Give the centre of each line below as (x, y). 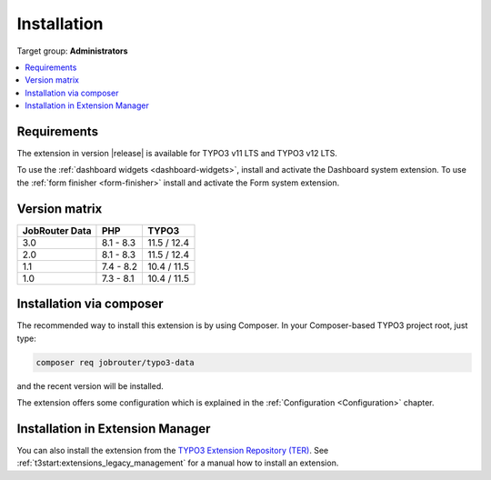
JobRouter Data (57, 230)
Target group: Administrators (72, 51)
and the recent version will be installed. (90, 385)
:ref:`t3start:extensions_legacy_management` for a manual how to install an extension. (178, 463)
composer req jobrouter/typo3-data (115, 362)
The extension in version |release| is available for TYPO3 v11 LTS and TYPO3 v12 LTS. (177, 154)
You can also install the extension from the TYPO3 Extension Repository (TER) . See (173, 450)
